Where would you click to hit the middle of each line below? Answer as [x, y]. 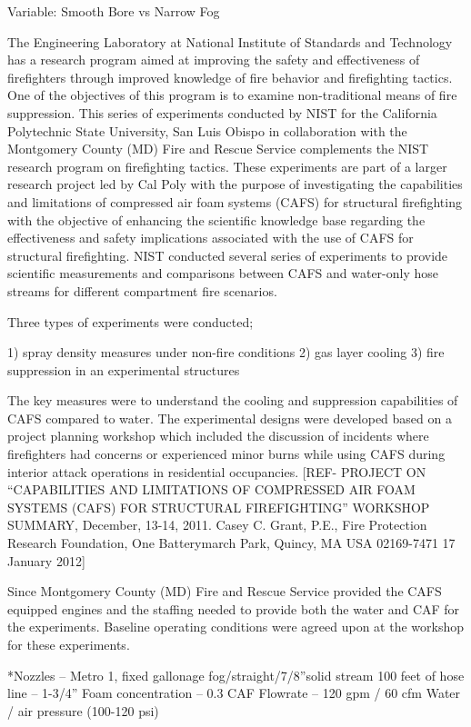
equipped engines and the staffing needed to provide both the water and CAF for [234, 608]
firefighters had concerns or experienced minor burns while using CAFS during [226, 454]
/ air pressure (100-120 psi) [83, 710]
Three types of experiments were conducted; [130, 321]
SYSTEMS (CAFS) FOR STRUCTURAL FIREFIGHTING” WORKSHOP [219, 507]
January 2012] [46, 560]
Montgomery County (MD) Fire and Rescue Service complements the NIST [218, 149]
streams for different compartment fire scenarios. [142, 290]
